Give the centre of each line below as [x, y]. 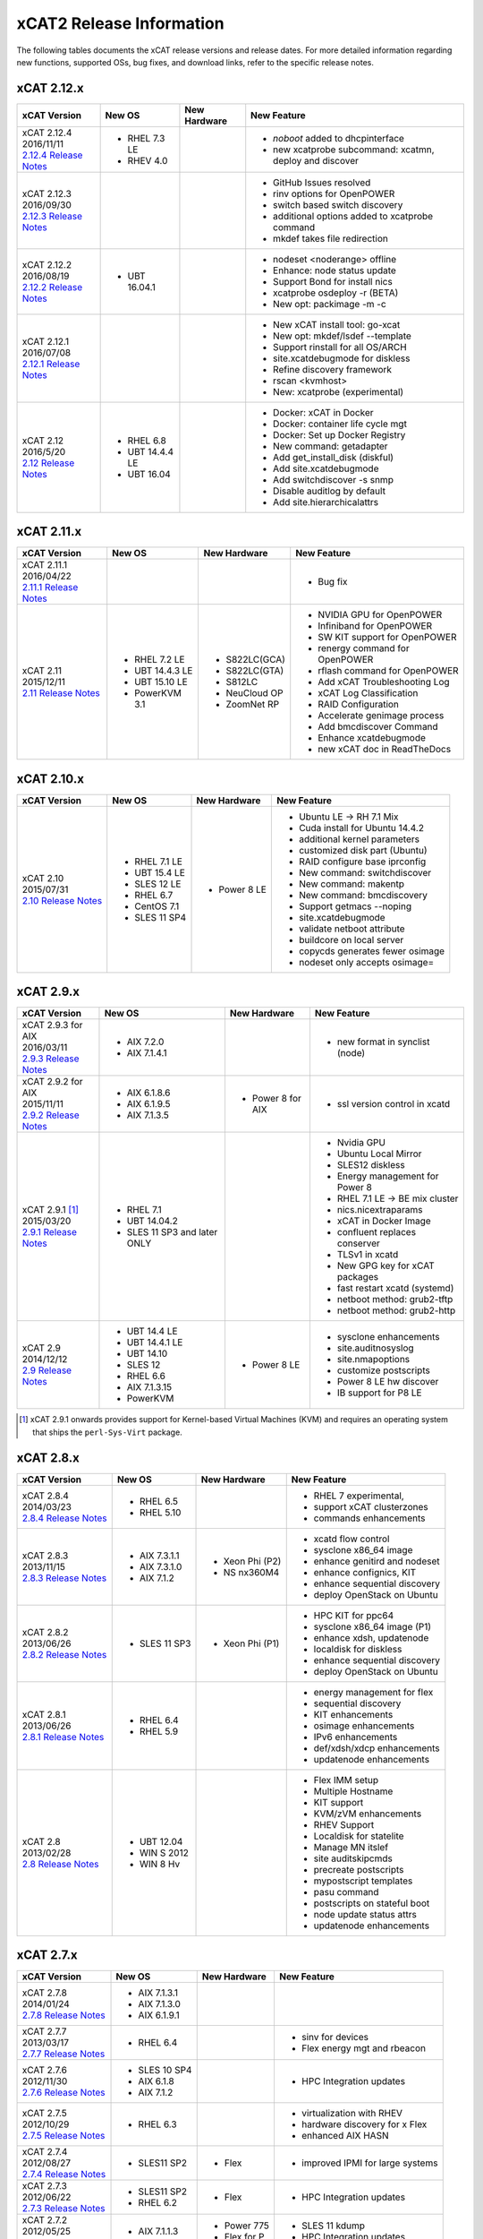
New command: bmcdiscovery [363, 895]
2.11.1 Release [50, 588]
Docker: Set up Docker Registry [339, 434]
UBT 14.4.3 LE [164, 671]
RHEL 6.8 [147, 441]
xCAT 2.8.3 [45, 1556]
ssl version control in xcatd [394, 1104]
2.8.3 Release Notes [64, 1578]
